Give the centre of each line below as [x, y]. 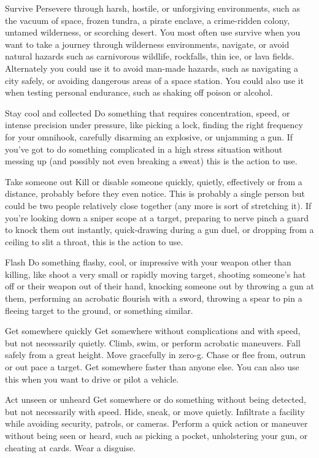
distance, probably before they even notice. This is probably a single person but [155, 193]
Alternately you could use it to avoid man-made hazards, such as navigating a [152, 68]
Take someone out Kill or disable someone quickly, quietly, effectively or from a [154, 181]
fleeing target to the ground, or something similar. [99, 310]
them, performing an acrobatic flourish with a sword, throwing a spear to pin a [154, 298]
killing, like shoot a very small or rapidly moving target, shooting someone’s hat [156, 274]
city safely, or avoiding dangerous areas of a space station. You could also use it [155, 80]
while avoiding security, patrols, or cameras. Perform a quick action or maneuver [156, 423]
